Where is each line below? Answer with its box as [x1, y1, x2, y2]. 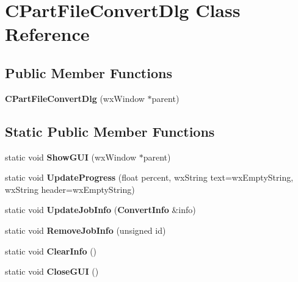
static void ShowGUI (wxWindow [5, 150, 136, 163]
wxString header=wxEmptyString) [5, 183, 135, 195]
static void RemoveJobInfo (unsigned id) [5, 223, 166, 236]
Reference [5, 21, 90, 46]
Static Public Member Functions [5, 121, 215, 140]
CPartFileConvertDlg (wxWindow [5, 92, 145, 104]
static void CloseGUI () [5, 265, 99, 278]
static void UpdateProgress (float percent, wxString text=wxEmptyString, [5, 171, 294, 184]
